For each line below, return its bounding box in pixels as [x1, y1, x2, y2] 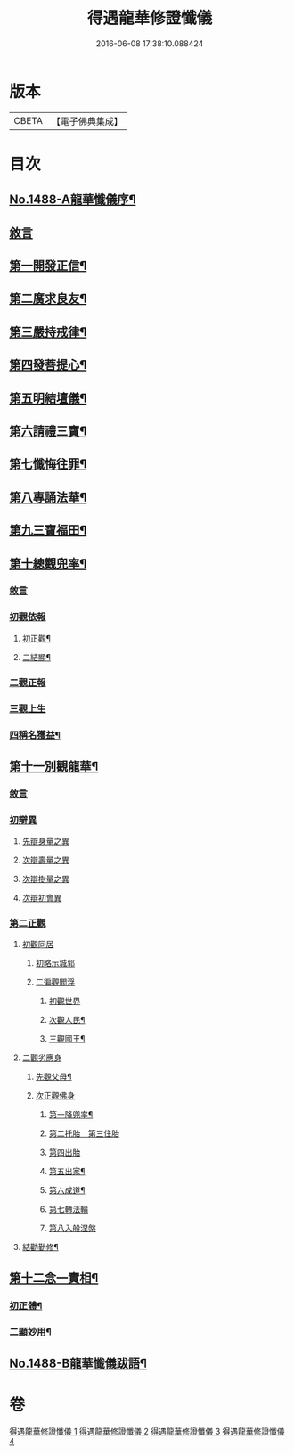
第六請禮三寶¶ [9, 424, 87, 438]
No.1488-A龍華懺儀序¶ [9, 192, 136, 208]
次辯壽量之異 [21, 854, 69, 865]
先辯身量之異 [21, 836, 69, 846]
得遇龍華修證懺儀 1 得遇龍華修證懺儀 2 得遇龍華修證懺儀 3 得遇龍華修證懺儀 [9, 1426, 285, 1437]
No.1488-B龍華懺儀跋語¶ [9, 1356, 147, 1371]
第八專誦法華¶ [9, 489, 87, 504]
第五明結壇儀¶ [9, 390, 87, 405]
